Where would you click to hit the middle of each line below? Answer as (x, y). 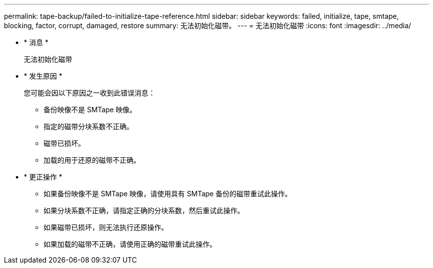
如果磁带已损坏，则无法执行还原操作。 (106, 227)
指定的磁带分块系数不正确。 (88, 126)
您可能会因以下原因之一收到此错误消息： (89, 93)
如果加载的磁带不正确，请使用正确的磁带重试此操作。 (130, 244)
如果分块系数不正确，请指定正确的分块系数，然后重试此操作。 (144, 210)
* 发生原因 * (43, 76)
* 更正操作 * (43, 177)
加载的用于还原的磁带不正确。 (92, 160)
